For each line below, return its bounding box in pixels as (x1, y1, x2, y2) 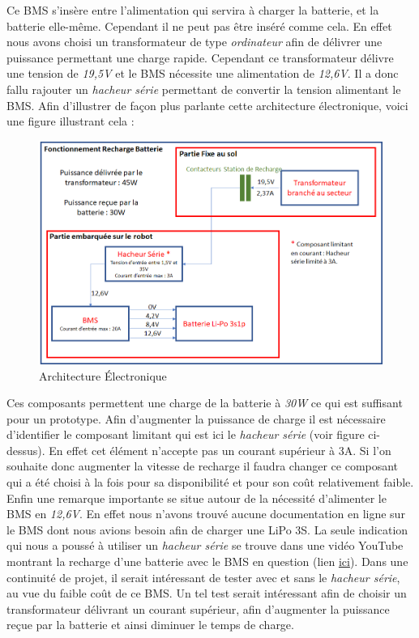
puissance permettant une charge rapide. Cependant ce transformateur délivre (6, 49, 394, 66)
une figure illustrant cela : (6, 113, 135, 130)
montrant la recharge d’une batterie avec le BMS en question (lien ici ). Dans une (6, 553, 408, 570)
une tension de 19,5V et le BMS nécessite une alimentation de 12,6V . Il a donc (6, 65, 399, 82)
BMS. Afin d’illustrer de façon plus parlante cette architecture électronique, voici (6, 96, 408, 113)
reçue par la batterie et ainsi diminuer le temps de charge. (6, 616, 294, 633)
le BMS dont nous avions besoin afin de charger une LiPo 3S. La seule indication (6, 521, 408, 538)
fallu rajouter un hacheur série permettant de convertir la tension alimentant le (6, 80, 401, 97)
